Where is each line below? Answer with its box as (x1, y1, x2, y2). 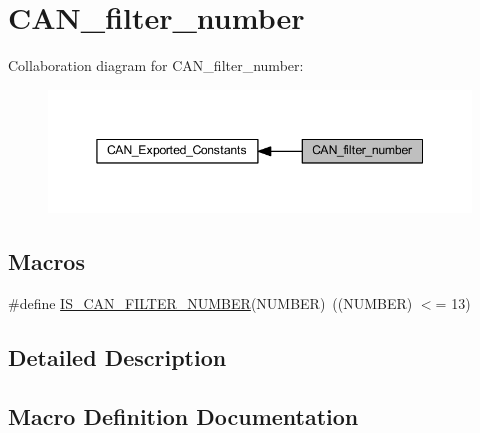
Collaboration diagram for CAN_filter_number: (8, 55, 304, 76)
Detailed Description (8, 341, 227, 372)
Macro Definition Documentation (8, 400, 359, 431)
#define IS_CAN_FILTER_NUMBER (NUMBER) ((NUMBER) (8, 292, 413, 313)
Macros (8, 245, 85, 276)
